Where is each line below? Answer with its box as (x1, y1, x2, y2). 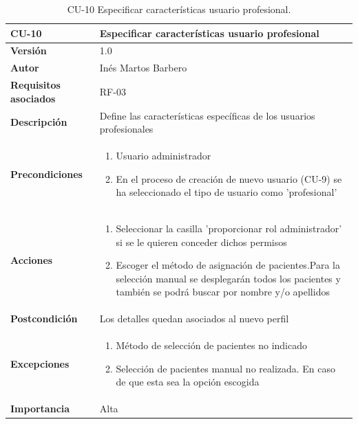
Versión (10, 43, 47, 58)
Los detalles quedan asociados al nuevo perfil (99, 311, 289, 326)
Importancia (10, 401, 70, 416)
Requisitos (10, 78, 61, 92)
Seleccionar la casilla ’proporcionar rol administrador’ (116, 221, 342, 236)
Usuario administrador (116, 148, 211, 162)
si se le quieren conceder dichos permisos (116, 234, 287, 249)
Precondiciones (10, 166, 83, 181)
